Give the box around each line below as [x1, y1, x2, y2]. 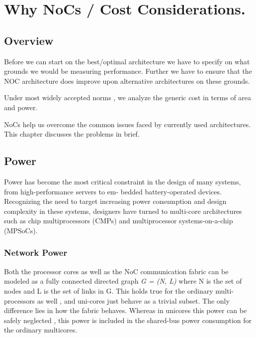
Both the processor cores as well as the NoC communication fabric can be [4, 266, 229, 276]
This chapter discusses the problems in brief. [4, 129, 140, 139]
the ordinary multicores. [4, 325, 78, 335]
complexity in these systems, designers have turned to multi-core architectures [4, 205, 242, 216]
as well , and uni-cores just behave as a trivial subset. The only [37, 295, 230, 306]
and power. [4, 102, 38, 112]
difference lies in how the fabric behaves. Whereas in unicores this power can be [4, 305, 247, 316]
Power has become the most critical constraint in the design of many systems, [4, 176, 241, 186]
